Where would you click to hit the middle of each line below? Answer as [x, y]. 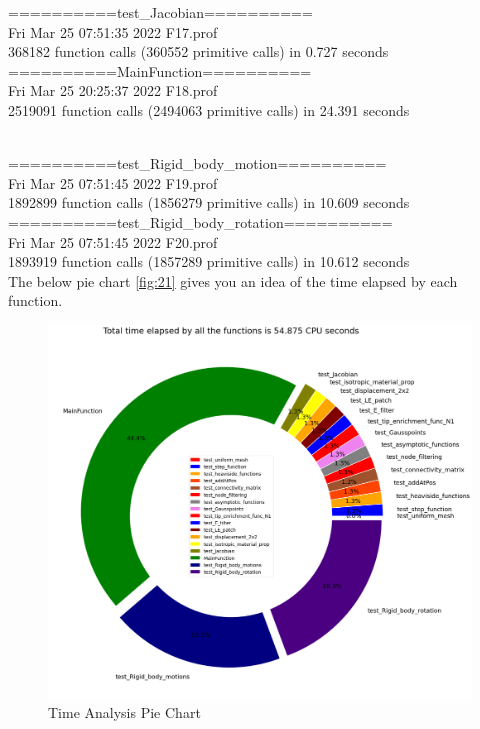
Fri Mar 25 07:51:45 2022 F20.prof [113, 241]
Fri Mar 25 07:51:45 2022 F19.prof [113, 182]
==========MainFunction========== [160, 70]
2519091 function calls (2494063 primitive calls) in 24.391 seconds [209, 109]
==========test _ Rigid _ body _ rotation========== [200, 221]
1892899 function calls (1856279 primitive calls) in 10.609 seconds [209, 202]
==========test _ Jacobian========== [160, 12]
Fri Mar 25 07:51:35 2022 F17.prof [113, 31]
